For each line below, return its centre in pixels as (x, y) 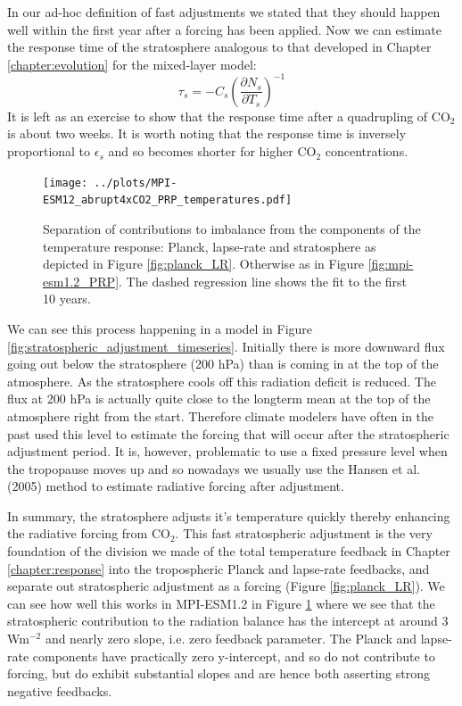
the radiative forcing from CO (89, 533)
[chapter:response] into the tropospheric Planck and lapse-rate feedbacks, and (219, 568)
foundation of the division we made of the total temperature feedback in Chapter (229, 551)
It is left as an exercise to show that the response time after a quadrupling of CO (229, 116)
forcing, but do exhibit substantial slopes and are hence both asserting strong (219, 673)
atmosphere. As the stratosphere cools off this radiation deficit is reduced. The (222, 381)
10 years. (67, 299)
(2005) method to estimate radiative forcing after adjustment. (176, 486)
